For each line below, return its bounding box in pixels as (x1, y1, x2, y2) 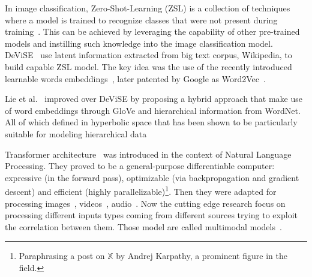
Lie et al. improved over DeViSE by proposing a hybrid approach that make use (5, 92, 303, 105)
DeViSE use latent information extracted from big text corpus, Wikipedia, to (5, 49, 292, 61)
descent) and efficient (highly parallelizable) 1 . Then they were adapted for (5, 183, 277, 197)
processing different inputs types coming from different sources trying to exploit (5, 209, 298, 221)
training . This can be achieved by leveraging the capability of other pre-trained (5, 25, 300, 38)
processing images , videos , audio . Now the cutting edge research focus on (5, 197, 286, 209)
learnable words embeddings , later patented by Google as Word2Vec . (5, 72, 266, 85)
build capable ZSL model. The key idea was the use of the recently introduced (5, 60, 292, 73)
